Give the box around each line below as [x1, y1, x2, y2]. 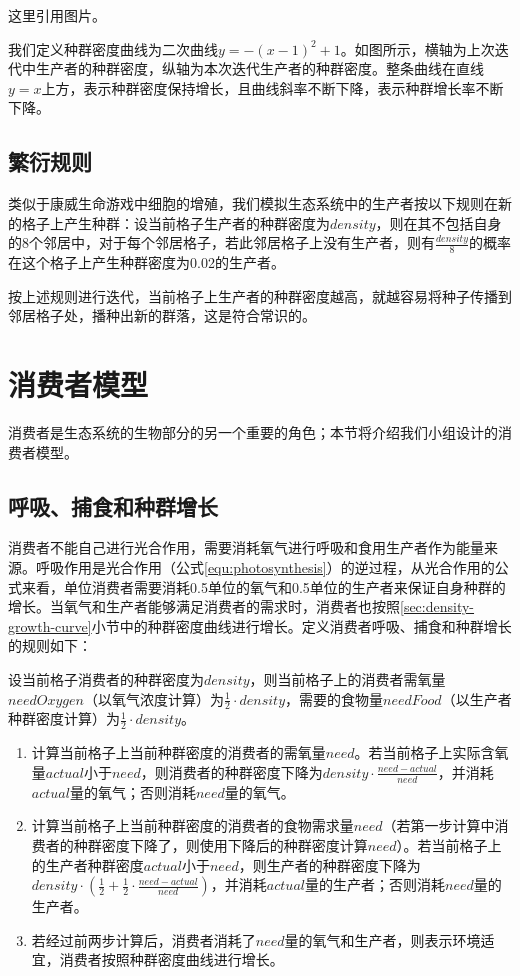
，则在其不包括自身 [375, 212, 502, 233]
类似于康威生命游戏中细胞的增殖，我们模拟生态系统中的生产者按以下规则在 [8, 193, 498, 214]
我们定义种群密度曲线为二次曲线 [8, 38, 218, 59]
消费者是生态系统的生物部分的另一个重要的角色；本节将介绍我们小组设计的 [8, 422, 498, 443]
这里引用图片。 [8, 5, 106, 25]
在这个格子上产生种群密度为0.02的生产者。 [8, 252, 285, 273]
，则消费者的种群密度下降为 [140, 761, 323, 782]
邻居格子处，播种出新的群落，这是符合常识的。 [8, 305, 316, 326]
